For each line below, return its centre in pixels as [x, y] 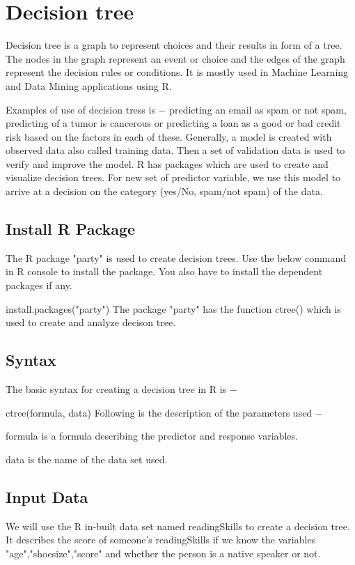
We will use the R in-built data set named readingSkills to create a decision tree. [178, 526]
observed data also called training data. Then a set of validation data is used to [175, 150]
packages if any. [39, 285]
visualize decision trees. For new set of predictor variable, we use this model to [173, 177]
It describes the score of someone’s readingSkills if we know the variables [161, 540]
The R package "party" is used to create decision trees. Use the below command [176, 257]
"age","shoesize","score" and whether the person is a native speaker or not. [163, 553]
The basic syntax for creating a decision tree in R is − [121, 389]
